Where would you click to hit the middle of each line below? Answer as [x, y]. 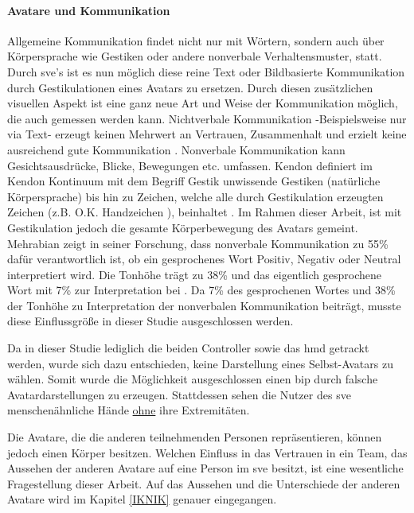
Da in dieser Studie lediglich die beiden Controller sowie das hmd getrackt [188, 348]
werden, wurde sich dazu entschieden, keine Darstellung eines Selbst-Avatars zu [200, 363]
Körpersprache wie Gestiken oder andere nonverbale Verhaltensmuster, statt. [195, 56]
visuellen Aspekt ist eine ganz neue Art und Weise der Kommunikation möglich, [203, 103]
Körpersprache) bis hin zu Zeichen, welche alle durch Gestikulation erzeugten [195, 196]
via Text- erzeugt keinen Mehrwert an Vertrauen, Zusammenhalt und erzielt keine [207, 134]
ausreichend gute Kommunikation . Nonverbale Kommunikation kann [176, 149]
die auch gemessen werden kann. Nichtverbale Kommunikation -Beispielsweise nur [207, 118]
